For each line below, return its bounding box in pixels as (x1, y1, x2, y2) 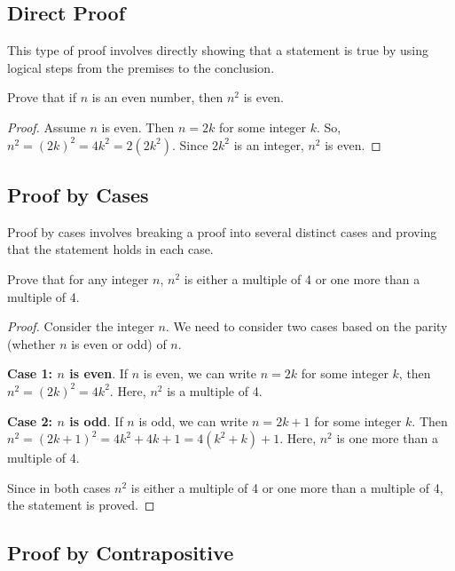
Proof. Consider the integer (7, 317, 154, 336)
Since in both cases (7, 478, 111, 496)
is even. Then (101, 117, 175, 136)
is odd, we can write (138, 411, 248, 430)
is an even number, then (91, 88, 224, 107)
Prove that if (7, 88, 77, 107)
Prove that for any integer (7, 269, 149, 288)
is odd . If (69, 411, 123, 430)
